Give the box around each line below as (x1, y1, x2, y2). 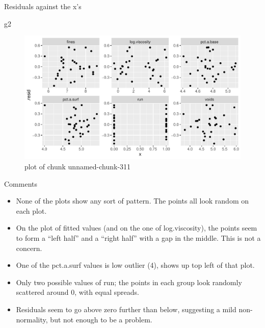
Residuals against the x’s (4, 1, 82, 11)
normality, (16, 314, 48, 324)
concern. (16, 242, 42, 253)
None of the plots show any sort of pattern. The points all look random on (16, 195, 249, 206)
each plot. (16, 205, 47, 216)
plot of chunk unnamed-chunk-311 (24, 161, 131, 171)
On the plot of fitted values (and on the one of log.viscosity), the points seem (16, 222, 257, 233)
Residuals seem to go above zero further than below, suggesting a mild (16, 304, 236, 314)
